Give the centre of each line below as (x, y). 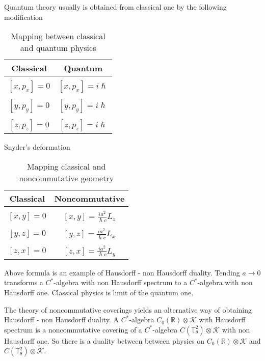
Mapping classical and (66, 166)
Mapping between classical (58, 36)
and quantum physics (58, 48)
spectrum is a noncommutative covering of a (73, 329)
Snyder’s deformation (37, 147)
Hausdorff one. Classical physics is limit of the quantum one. (99, 293)
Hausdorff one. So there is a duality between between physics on (104, 340)
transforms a (24, 282)
